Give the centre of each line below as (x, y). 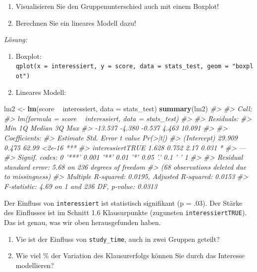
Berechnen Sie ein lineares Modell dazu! (76, 23)
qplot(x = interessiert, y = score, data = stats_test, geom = (122, 67)
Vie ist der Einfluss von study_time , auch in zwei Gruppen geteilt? (118, 239)
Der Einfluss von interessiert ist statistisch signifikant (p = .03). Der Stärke (123, 203)
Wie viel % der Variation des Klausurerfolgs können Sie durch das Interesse (130, 255)
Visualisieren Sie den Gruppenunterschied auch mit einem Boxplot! (117, 6)
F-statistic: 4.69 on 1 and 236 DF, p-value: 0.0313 (81, 186)
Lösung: (16, 39)
